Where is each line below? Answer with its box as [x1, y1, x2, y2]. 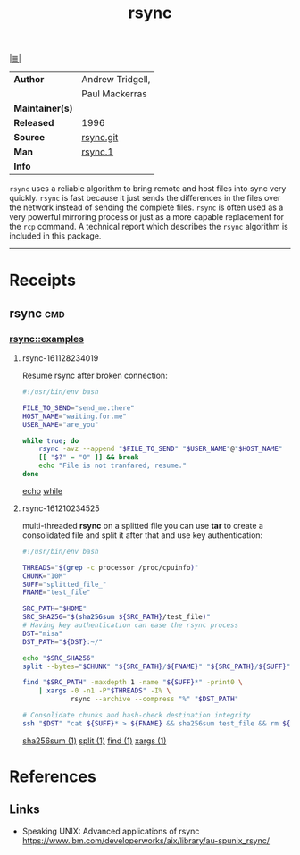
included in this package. [9, 231, 102, 241]
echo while [21, 485, 63, 496]
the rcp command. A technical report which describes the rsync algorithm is [9, 222, 288, 232]
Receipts [9, 271, 76, 290]
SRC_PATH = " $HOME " [21, 604, 87, 614]
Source [13, 131, 46, 144]
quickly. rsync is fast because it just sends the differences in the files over [9, 193, 281, 204]
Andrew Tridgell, [81, 73, 151, 86]
